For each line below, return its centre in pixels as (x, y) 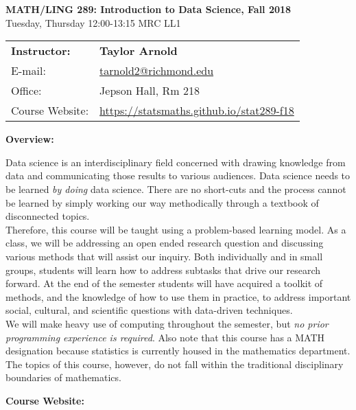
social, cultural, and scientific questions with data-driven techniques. (149, 310)
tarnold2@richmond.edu (157, 71)
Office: (26, 91)
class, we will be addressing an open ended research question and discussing (165, 243)
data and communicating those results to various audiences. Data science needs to (178, 175)
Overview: (30, 139)
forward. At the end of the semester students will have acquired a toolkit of (164, 283)
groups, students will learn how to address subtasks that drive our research (163, 270)
